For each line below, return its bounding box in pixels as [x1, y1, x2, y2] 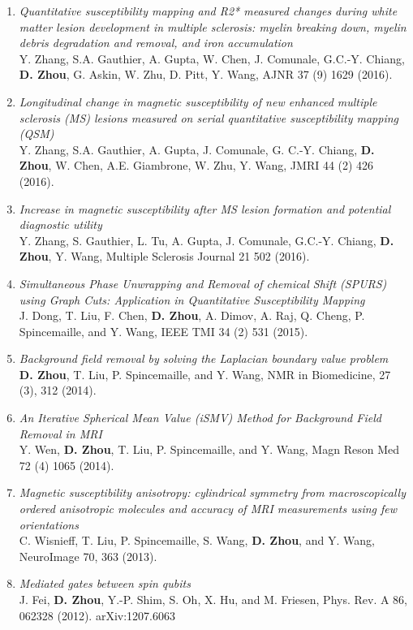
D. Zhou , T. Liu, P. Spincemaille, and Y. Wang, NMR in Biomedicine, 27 [19, 365, 391, 382]
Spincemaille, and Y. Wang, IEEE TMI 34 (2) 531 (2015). [19, 322, 308, 339]
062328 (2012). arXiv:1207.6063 [19, 606, 175, 624]
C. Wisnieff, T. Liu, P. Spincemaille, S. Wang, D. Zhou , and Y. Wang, [19, 532, 375, 549]
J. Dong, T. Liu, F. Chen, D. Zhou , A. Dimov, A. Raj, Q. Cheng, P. [19, 307, 365, 324]
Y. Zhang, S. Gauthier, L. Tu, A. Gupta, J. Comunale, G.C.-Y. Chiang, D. [19, 231, 394, 248]
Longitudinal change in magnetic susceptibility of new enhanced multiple [19, 93, 377, 110]
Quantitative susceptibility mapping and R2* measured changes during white [19, 2, 398, 19]
